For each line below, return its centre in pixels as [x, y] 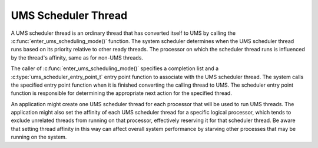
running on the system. [39, 137]
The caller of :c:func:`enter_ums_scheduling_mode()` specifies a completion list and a [115, 68]
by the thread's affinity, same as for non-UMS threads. [77, 57]
